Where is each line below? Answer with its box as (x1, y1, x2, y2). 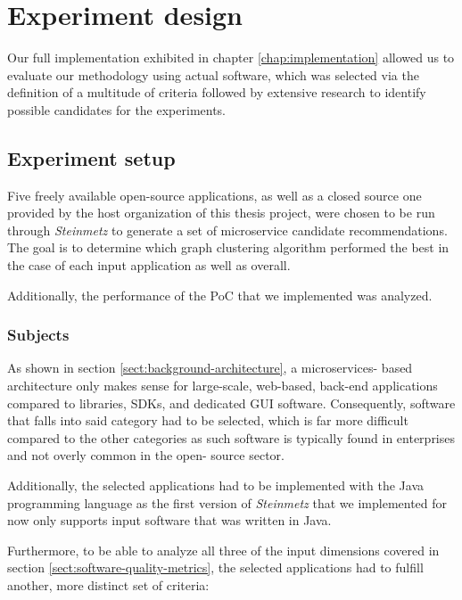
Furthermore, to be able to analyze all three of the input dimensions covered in (7, 540, 440, 559)
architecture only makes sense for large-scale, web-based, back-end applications (7, 376, 438, 395)
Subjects (7, 324, 70, 346)
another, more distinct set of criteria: (7, 576, 210, 595)
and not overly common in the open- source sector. (7, 446, 285, 464)
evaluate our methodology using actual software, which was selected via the (7, 65, 419, 84)
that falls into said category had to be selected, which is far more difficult (7, 411, 408, 430)
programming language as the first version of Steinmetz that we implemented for (7, 493, 448, 512)
